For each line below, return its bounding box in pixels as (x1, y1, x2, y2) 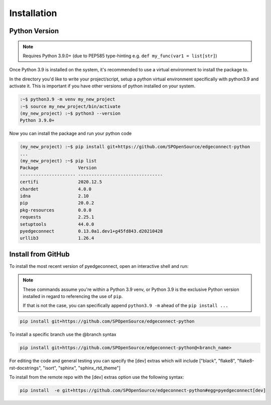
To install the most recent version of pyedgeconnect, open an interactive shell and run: (9, 263, 189, 269)
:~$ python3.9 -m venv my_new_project (20, 96, 115, 103)
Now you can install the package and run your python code (9, 131, 132, 137)
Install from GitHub (9, 250, 70, 258)
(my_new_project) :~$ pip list (20, 158, 97, 164)
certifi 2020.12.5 (20, 179, 102, 185)
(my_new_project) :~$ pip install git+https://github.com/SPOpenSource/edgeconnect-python (20, 144, 250, 150)
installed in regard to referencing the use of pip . (23, 293, 123, 299)
